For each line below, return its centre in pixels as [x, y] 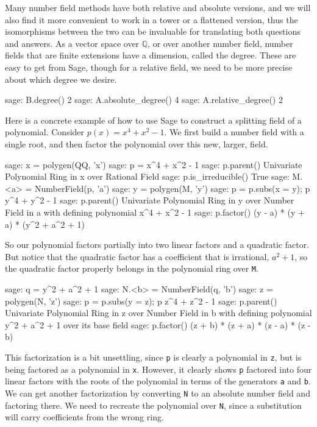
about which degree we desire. [61, 79]
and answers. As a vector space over [72, 43]
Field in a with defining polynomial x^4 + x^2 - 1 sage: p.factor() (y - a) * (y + [155, 212]
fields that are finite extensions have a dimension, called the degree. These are [151, 55]
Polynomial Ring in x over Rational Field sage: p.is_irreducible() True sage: [147, 176]
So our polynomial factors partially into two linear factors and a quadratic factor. [157, 245]
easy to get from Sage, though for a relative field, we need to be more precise [149, 67]
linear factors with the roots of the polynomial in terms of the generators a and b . [158, 381]
